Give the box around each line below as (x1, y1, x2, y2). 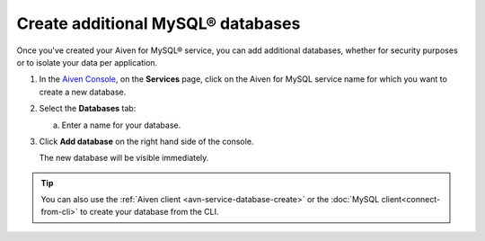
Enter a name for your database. (61, 120, 181, 130)
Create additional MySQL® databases (16, 13, 301, 33)
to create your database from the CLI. (79, 207, 219, 218)
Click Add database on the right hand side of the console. (39, 136, 254, 147)
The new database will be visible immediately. (39, 153, 209, 164)
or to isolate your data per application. (16, 57, 158, 67)
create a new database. (39, 86, 127, 97)
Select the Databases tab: (39, 103, 137, 114)
